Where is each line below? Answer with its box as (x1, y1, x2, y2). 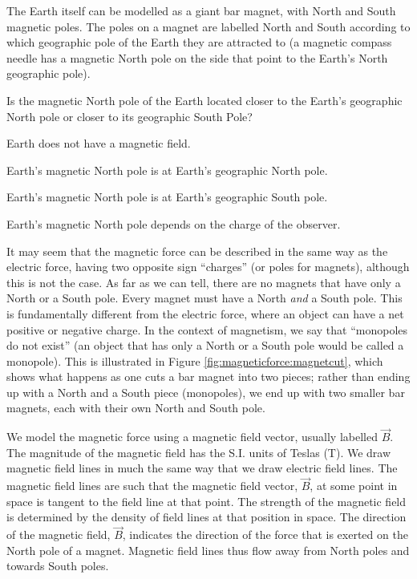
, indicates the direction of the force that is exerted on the (122, 526, 408, 543)
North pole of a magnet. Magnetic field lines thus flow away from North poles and (6, 541, 410, 558)
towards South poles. (6, 557, 109, 574)
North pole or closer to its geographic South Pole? (6, 107, 253, 124)
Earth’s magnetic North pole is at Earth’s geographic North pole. (6, 161, 328, 178)
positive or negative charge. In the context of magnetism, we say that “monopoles (6, 321, 408, 338)
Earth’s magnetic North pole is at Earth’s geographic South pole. (6, 188, 328, 205)
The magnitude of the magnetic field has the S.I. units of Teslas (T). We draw (6, 443, 391, 460)
